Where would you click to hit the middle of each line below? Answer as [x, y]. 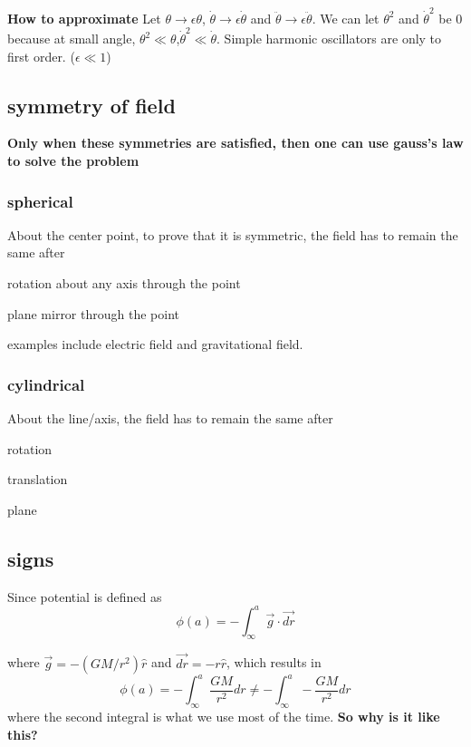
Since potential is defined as [85, 596]
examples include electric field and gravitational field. [155, 344]
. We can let [346, 18]
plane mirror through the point [93, 313]
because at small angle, [72, 39]
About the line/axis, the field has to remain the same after [170, 418]
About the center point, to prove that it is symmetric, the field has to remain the [233, 234]
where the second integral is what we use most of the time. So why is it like [224, 716]
